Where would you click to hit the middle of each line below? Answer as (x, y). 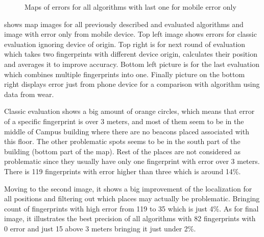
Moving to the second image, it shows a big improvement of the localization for (128, 188)
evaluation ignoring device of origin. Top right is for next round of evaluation (125, 44)
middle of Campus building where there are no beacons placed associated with (127, 131)
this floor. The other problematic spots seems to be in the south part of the (122, 141)
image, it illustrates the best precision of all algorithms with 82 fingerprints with (130, 218)
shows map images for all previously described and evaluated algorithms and (124, 24)
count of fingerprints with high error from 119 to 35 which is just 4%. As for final (131, 208)
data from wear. (29, 94)
